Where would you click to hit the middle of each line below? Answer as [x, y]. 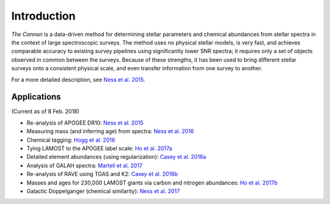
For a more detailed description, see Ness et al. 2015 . [78, 79]
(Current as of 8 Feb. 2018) [45, 111]
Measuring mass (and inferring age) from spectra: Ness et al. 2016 [110, 131]
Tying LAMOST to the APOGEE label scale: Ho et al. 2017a [99, 148]
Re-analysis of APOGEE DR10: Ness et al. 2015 [85, 123]
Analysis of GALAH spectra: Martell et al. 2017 [85, 166]
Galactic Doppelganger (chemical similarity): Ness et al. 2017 [103, 191]
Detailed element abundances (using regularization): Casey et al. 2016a [116, 157]
